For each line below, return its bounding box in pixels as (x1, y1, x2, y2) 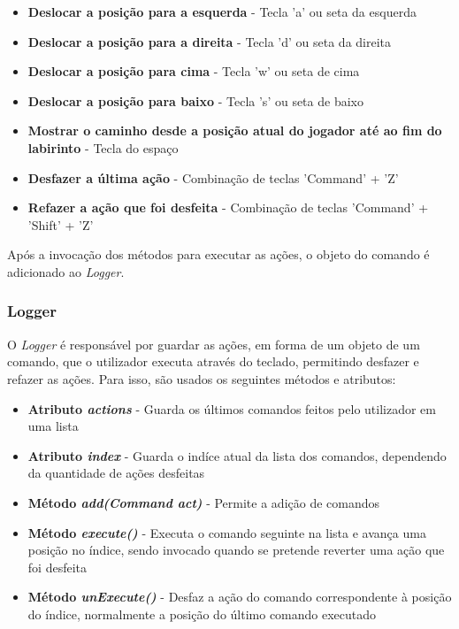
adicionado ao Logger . (7, 262, 125, 280)
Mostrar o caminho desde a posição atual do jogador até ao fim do (27, 121, 442, 140)
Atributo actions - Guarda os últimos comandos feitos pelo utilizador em (27, 399, 436, 418)
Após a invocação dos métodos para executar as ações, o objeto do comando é (7, 245, 430, 264)
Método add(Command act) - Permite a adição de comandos (27, 493, 380, 511)
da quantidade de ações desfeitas (27, 464, 205, 482)
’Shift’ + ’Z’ (27, 215, 94, 234)
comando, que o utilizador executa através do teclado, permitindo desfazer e (7, 352, 419, 371)
